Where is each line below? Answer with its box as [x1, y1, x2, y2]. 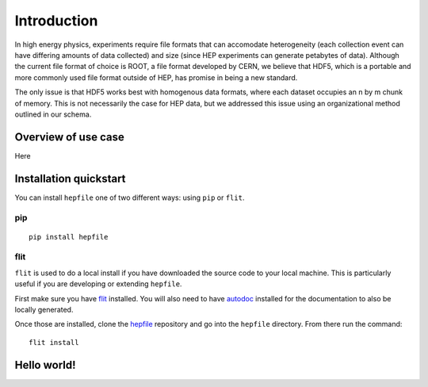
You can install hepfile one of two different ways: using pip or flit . [14, 193, 245, 202]
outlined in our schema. [14, 109, 92, 119]
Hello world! [14, 358, 76, 372]
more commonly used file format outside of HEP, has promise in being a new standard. [14, 72, 298, 82]
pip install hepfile [29, 232, 109, 241]
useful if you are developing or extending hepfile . [14, 279, 182, 289]
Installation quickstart [14, 171, 126, 186]
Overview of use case [14, 130, 124, 144]
